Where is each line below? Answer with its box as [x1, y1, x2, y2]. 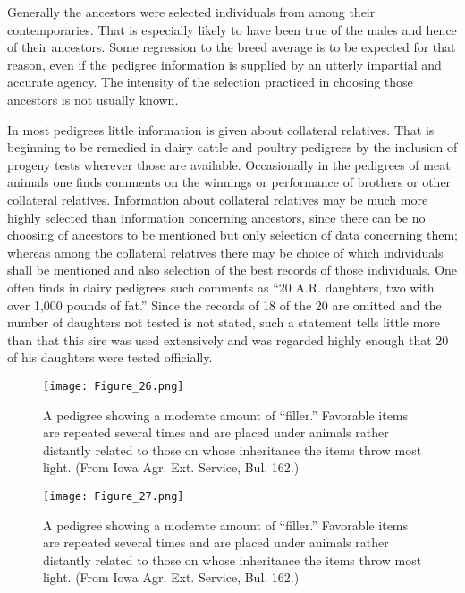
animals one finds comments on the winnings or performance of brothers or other [7, 173, 452, 191]
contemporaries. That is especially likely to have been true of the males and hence [7, 20, 457, 38]
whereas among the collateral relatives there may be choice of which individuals [7, 242, 444, 261]
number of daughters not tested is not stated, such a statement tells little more [7, 313, 440, 332]
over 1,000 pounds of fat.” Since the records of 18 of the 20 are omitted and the [7, 295, 442, 314]
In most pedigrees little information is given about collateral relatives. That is [7, 120, 435, 139]
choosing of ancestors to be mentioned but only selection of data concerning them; [7, 225, 458, 244]
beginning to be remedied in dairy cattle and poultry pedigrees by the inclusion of [7, 138, 458, 157]
